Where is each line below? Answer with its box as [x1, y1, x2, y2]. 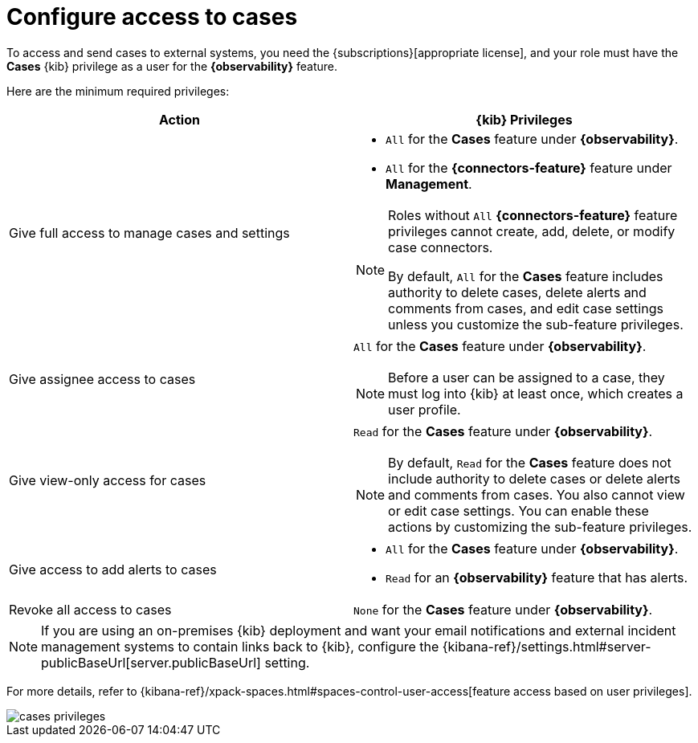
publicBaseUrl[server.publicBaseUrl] [41, 654, 261, 671]
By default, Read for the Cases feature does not [388, 454, 671, 471]
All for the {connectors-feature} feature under [386, 159, 672, 176]
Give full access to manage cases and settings [9, 224, 290, 241]
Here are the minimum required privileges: [6, 84, 230, 98]
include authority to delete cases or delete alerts [388, 470, 681, 487]
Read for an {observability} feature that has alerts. [386, 569, 688, 586]
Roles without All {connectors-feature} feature [388, 206, 678, 223]
